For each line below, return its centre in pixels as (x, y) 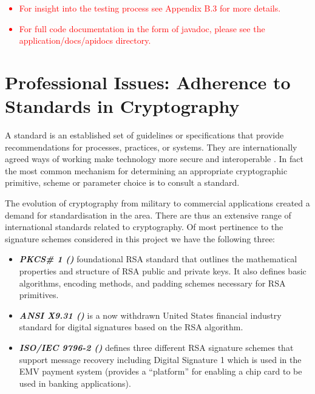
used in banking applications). (75, 383)
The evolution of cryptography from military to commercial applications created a (157, 203)
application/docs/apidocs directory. (85, 40)
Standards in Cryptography (122, 106)
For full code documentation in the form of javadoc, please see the (142, 28)
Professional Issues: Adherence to (148, 82)
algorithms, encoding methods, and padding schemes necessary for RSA (152, 283)
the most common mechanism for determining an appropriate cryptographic (146, 170)
